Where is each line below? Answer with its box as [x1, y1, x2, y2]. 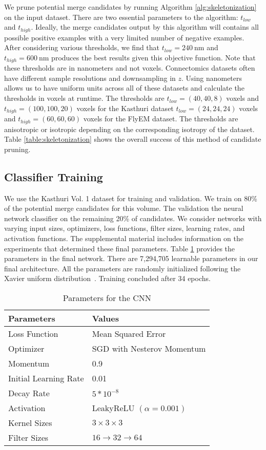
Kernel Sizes [8, 416, 52, 428]
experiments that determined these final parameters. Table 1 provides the [4, 243, 235, 253]
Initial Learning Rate [8, 372, 84, 384]
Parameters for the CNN [63, 291, 151, 304]
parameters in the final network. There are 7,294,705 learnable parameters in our [4, 253, 258, 264]
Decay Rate [8, 387, 50, 399]
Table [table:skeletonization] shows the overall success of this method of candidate [4, 134, 261, 144]
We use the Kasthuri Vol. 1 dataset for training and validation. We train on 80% [4, 192, 257, 203]
